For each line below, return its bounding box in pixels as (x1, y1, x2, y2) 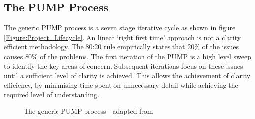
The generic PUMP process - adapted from (24, 105, 153, 116)
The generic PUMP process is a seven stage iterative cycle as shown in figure (4, 22, 236, 33)
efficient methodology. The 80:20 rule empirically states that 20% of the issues (4, 41, 239, 52)
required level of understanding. (4, 89, 99, 99)
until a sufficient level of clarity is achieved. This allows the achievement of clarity (4, 70, 251, 80)
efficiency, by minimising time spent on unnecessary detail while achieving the (4, 79, 238, 90)
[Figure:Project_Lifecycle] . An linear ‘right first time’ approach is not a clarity (4, 32, 241, 42)
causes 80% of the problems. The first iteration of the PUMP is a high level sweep (4, 51, 251, 61)
